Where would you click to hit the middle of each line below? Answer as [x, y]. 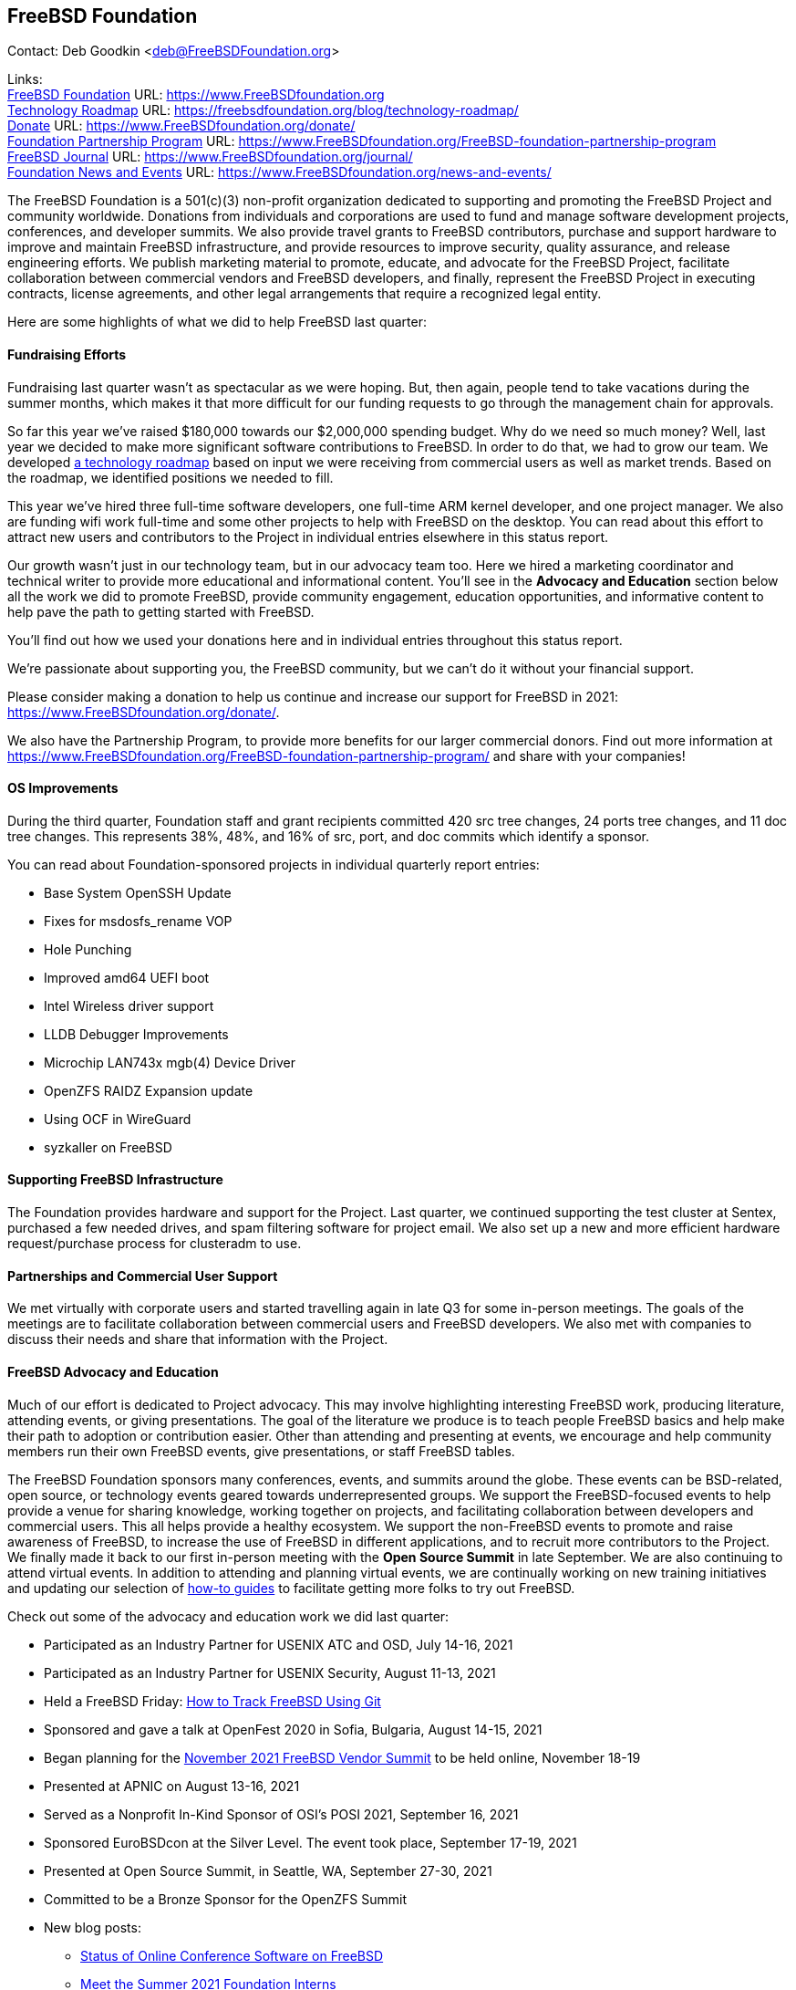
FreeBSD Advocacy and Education [113, 1371]
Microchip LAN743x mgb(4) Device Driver [170, 1062]
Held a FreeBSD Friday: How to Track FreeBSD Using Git [212, 1701]
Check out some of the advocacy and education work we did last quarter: [228, 1616]
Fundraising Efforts [67, 355]
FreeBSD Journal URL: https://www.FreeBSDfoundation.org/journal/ [210, 157]
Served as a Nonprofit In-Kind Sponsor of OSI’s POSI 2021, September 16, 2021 [281, 1814]
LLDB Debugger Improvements [136, 1034]
